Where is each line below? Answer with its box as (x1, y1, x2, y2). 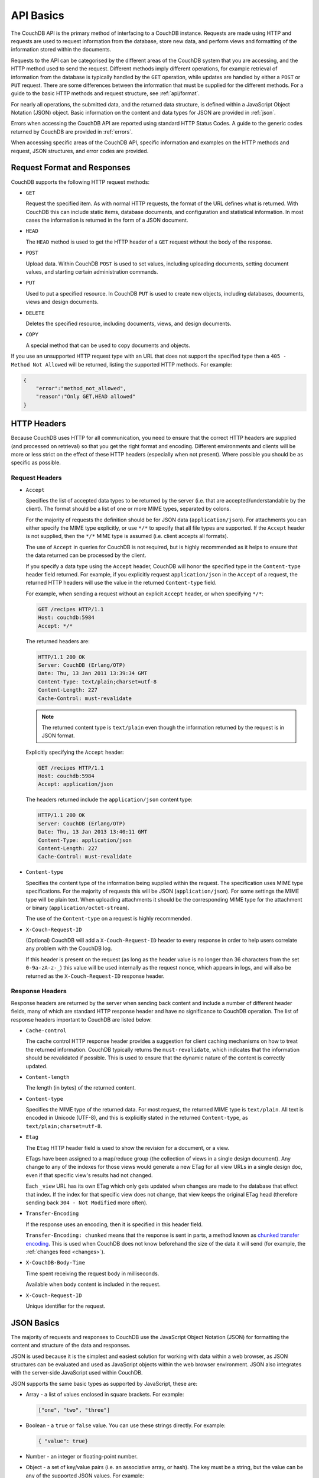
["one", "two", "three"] (38, 1407, 110, 1414)
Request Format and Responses (11, 163, 131, 173)
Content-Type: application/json (38, 837, 132, 844)
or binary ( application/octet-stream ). (25, 904, 129, 911)
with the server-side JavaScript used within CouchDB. (11, 1369, 143, 1376)
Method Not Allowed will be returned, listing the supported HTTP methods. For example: (11, 361, 233, 368)
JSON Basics (11, 1318, 60, 1328)
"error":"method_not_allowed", (35, 385, 126, 391)
